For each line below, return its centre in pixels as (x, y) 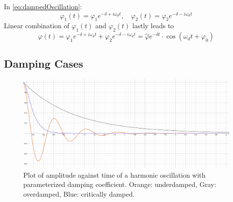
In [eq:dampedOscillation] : (43, 6)
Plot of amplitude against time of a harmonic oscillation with (115, 174)
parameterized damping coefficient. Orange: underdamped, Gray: (120, 184)
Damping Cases (44, 63)
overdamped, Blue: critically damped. (79, 194)
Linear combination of (37, 26)
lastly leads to (153, 26)
